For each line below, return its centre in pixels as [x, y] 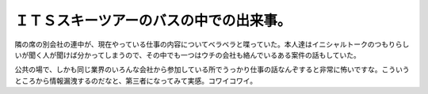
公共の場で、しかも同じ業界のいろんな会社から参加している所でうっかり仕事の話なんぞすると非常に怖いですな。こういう [212, 70]
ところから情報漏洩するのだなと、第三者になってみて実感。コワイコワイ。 [136, 81]
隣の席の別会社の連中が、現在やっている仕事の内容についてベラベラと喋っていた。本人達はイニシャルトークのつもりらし [212, 44]
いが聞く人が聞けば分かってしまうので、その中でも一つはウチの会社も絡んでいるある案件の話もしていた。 [187, 55]
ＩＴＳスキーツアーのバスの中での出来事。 [153, 21]
